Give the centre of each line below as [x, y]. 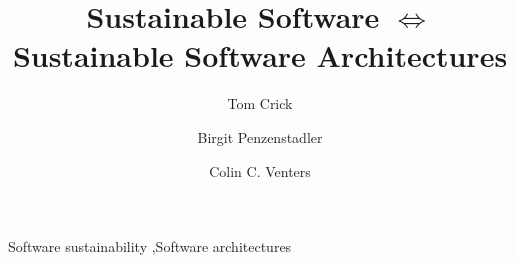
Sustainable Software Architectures [260, 55]
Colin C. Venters [260, 170]
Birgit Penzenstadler [260, 136]
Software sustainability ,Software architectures [150, 246]
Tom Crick [260, 103]
